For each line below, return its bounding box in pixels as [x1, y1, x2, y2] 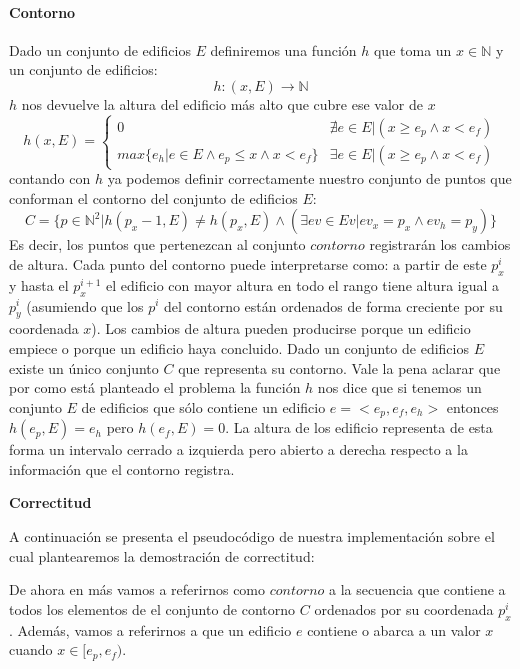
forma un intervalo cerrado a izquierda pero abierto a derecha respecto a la [9, 439, 468, 460]
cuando [9, 639, 53, 660]
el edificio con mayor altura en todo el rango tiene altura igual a [106, 274, 500, 295]
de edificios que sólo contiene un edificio [81, 396, 326, 417]
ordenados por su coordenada [314, 598, 494, 619]
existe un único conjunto [9, 357, 159, 378]
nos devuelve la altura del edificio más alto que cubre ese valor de [21, 93, 423, 114]
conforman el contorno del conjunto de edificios [9, 187, 298, 208]
